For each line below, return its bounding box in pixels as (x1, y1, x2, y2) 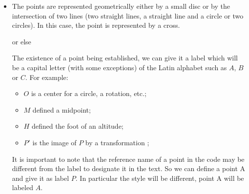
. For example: (25, 72, 68, 82)
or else (12, 36, 31, 46)
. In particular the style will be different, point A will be (75, 173, 244, 183)
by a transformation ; (85, 137, 149, 147)
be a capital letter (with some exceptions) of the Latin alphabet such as (12, 62, 227, 72)
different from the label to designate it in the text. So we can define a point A (12, 163, 246, 174)
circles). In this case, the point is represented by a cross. (12, 20, 180, 30)
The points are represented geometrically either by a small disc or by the (12, 1, 230, 11)
